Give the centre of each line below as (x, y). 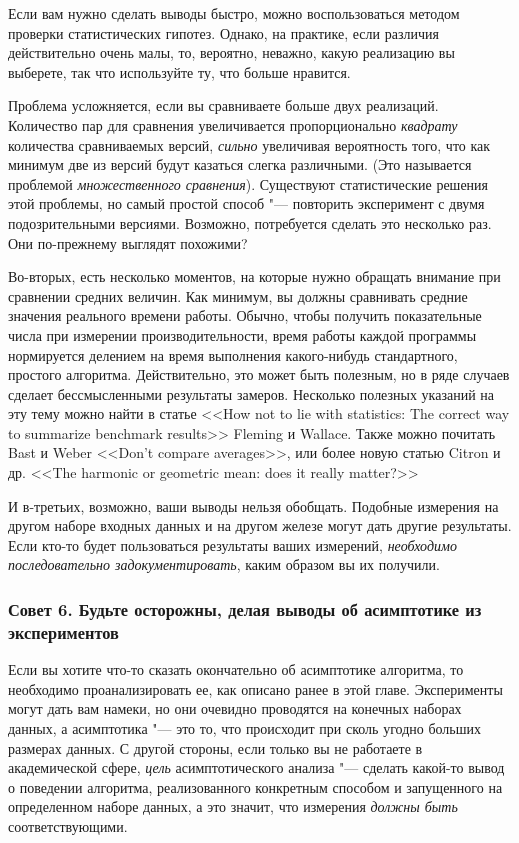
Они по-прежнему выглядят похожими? (128, 242)
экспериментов (63, 631)
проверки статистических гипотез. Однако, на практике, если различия (223, 32)
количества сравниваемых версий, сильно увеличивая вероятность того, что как (249, 144)
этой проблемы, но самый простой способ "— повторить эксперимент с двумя (246, 203)
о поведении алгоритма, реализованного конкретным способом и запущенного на (255, 786)
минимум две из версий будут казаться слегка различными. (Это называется (240, 164)
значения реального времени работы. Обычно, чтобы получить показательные (245, 315)
